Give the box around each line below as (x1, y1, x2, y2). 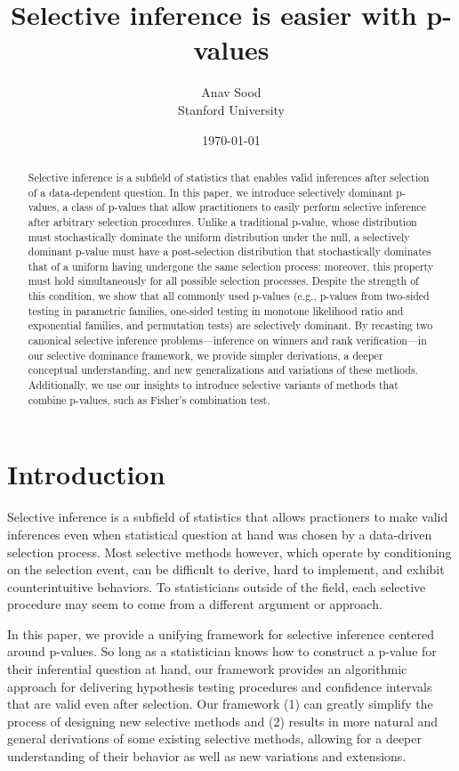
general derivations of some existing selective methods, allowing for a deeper (7, 729, 423, 748)
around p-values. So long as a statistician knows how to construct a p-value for (7, 642, 437, 661)
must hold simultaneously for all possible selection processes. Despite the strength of (28, 273, 419, 288)
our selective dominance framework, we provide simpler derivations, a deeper (28, 347, 383, 362)
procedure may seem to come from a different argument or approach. (7, 595, 382, 613)
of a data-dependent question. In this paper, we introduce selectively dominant (28, 184, 393, 199)
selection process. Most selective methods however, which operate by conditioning (7, 542, 452, 561)
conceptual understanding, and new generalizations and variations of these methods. (28, 362, 418, 377)
